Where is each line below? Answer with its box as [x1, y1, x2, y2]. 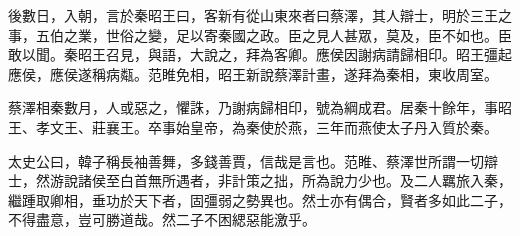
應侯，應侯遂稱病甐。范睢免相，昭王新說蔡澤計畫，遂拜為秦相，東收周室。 [8, 63, 498, 84]
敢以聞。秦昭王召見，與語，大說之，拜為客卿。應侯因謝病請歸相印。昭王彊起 [8, 44, 512, 65]
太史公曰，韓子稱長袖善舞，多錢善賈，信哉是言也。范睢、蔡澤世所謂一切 [8, 150, 484, 171]
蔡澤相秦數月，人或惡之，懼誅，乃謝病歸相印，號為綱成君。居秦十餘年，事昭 [8, 97, 512, 118]
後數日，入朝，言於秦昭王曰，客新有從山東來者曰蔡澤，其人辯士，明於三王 [8, 5, 498, 25]
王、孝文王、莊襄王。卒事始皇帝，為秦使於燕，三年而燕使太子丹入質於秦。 [8, 116, 498, 137]
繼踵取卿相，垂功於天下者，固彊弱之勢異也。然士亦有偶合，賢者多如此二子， [8, 189, 512, 210]
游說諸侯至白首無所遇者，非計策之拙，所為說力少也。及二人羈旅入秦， [49, 170, 512, 191]
